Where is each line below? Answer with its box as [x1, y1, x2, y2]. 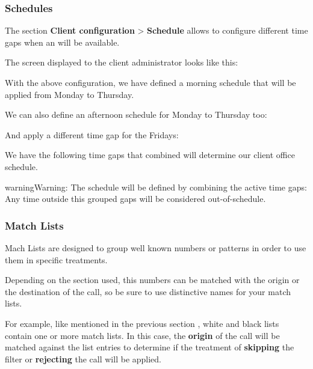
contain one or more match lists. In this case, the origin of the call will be [5, 329, 280, 341]
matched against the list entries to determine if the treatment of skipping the [5, 341, 294, 353]
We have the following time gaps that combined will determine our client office [5, 148, 295, 161]
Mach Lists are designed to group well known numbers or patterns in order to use [5, 241, 306, 254]
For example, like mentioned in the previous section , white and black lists [5, 317, 279, 329]
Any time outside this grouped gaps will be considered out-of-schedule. [5, 192, 266, 205]
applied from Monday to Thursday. [5, 88, 134, 100]
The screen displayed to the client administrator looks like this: [5, 56, 238, 69]
